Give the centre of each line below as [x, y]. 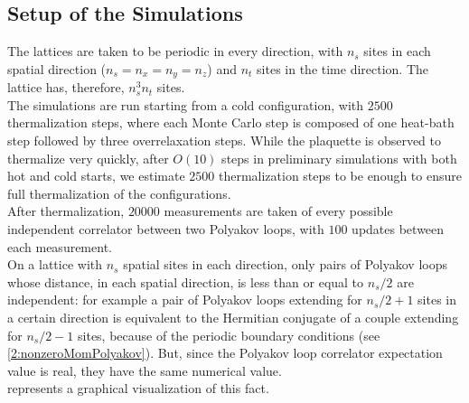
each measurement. [60, 246]
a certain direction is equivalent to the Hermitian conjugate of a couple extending [233, 317]
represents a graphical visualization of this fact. [138, 388]
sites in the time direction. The [343, 68]
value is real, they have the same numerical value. [145, 370]
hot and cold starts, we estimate [96, 176]
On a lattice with [55, 264]
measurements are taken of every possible [278, 211]
